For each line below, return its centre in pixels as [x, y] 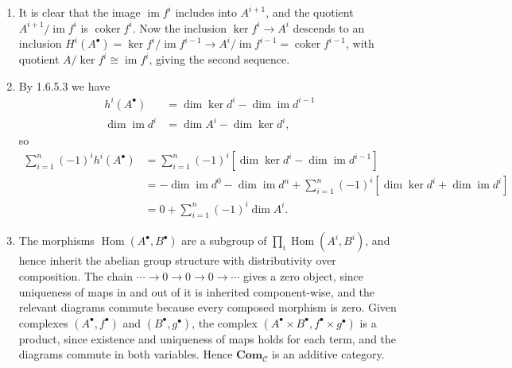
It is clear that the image [80, 12]
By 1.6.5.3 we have [64, 85]
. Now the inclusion [179, 27]
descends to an [329, 27]
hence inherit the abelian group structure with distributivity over [177, 260]
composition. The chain [76, 276]
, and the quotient [310, 12]
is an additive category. [328, 354]
